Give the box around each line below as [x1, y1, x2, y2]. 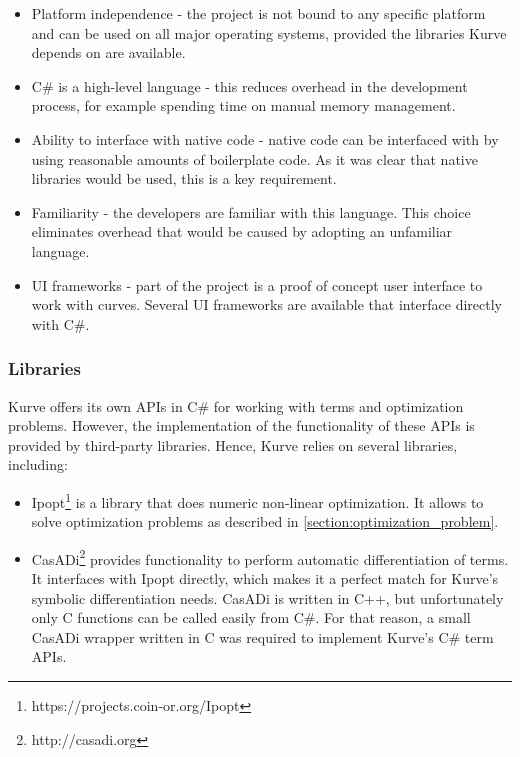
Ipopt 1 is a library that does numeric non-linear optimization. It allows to [31, 488, 484, 512]
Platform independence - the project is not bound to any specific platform [31, 3, 486, 23]
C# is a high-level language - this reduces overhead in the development [31, 75, 468, 96]
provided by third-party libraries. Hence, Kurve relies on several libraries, [8, 434, 458, 455]
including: [8, 454, 68, 475]
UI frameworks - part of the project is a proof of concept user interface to [31, 274, 483, 295]
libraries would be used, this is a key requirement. [31, 168, 337, 189]
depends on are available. [31, 42, 186, 63]
